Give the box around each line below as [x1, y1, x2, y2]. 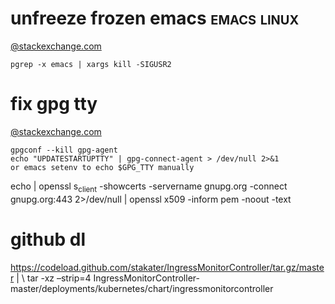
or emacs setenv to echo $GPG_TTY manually [10, 162, 195, 172]
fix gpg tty [10, 93, 98, 116]
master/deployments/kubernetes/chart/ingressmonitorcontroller [10, 282, 274, 294]
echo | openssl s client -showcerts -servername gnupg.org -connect [10, 180, 288, 194]
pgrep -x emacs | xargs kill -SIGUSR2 [10, 59, 172, 69]
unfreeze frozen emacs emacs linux [10, 7, 300, 30]
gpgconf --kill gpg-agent [10, 145, 118, 155]
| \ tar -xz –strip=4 [16, 272, 92, 284]
